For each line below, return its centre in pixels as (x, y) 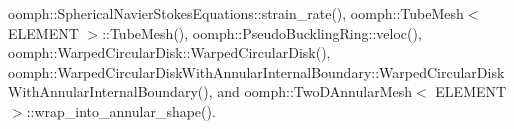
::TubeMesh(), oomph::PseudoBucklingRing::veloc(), (262, 32)
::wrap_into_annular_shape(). (121, 110)
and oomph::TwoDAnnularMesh (315, 91)
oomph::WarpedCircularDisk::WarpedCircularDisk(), (169, 52)
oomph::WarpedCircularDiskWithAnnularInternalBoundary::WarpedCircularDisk (256, 71)
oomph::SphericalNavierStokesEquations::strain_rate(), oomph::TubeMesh (236, 13)
